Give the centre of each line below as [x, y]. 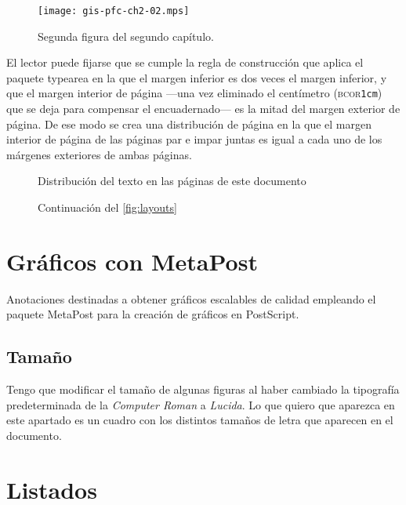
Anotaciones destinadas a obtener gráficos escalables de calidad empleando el [191, 298]
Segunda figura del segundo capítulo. [126, 36]
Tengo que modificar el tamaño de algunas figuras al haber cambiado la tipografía [203, 389]
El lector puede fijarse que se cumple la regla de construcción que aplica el [185, 62]
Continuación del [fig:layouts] [107, 207]
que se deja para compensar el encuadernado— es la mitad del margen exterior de [203, 109]
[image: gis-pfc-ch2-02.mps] [114, 11]
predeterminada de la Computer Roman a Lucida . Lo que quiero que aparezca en [201, 404]
